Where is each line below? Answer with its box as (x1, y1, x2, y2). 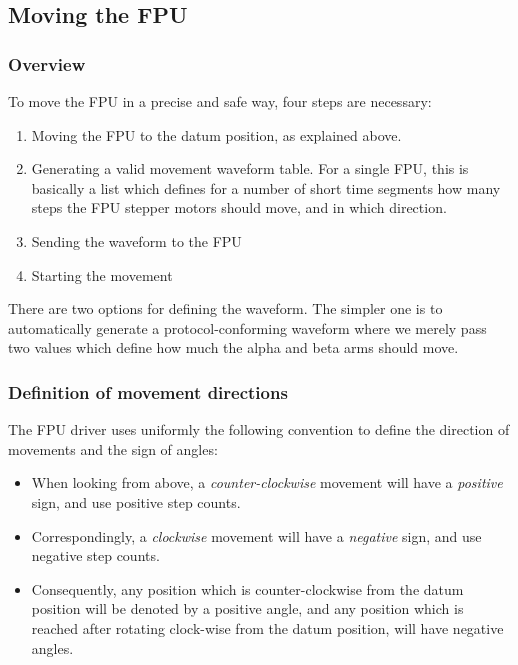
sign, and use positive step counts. (31, 491, 241, 512)
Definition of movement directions (8, 379, 288, 404)
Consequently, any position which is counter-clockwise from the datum (31, 578, 464, 599)
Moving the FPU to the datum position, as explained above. (31, 124, 402, 145)
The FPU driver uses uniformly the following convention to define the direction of (8, 419, 510, 440)
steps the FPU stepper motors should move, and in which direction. (31, 197, 447, 218)
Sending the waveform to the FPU (31, 230, 242, 251)
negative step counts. (31, 545, 160, 566)
